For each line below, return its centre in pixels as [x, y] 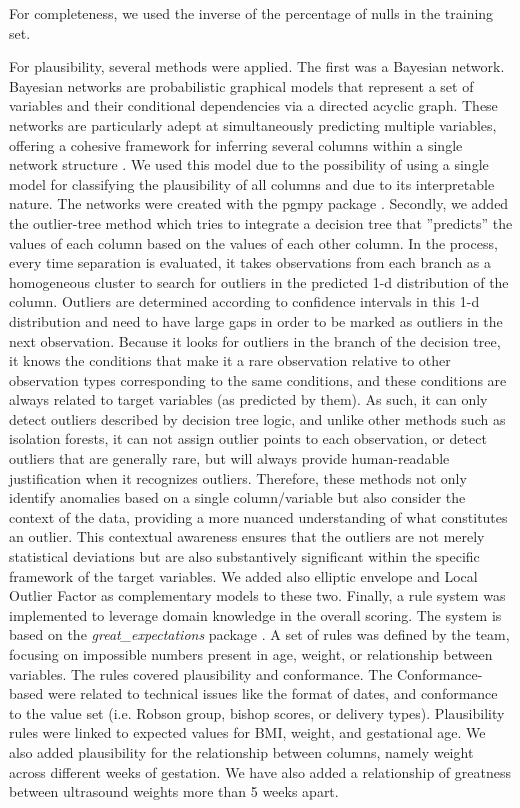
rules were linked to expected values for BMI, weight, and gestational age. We [247, 732]
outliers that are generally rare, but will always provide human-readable [229, 458]
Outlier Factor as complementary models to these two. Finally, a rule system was [257, 595]
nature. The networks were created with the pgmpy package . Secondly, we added [259, 203]
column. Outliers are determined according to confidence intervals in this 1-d [244, 301]
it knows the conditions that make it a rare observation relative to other [230, 360]
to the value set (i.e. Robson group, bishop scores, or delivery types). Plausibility [257, 712]
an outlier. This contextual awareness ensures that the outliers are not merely [247, 536]
